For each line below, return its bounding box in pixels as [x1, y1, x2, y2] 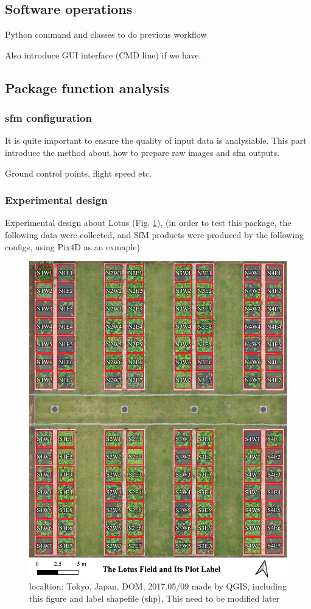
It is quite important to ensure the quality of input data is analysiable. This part [5, 134, 307, 147]
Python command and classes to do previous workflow [5, 28, 207, 41]
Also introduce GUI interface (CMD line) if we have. [5, 48, 201, 61]
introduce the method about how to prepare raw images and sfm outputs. [5, 146, 280, 158]
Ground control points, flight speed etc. [5, 166, 152, 179]
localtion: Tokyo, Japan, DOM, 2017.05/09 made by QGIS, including [29, 580, 287, 593]
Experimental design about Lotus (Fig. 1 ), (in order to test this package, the [5, 216, 292, 229]
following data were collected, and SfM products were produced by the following [5, 228, 304, 241]
